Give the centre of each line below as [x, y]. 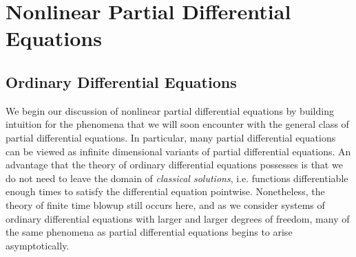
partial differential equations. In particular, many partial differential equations [171, 137]
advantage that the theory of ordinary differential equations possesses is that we [174, 165]
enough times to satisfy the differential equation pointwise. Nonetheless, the [165, 191]
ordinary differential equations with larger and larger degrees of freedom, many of [178, 218]
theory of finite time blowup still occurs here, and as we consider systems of [165, 204]
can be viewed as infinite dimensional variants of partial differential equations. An [178, 151]
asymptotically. [38, 245]
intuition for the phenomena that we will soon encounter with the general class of [177, 124]
